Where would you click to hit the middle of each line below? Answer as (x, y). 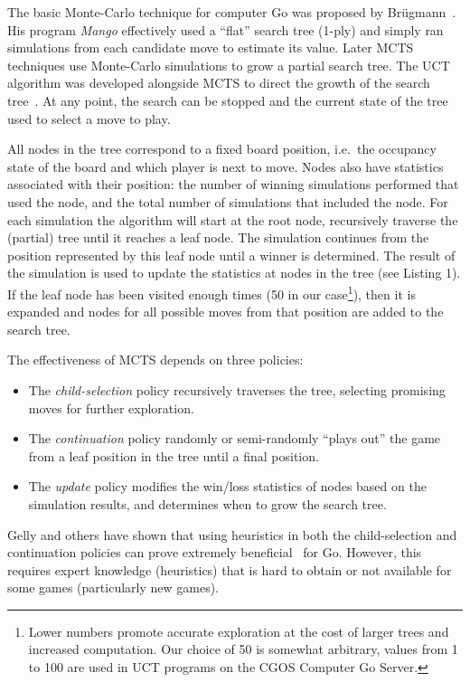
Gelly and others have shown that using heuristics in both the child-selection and (232, 534)
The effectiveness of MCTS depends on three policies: (155, 360)
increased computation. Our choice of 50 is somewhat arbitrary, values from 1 (243, 649)
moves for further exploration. (111, 407)
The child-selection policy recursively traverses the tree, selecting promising (237, 389)
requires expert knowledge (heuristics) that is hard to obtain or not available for (230, 569)
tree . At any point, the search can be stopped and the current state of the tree (228, 100)
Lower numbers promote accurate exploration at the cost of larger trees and (239, 631)
